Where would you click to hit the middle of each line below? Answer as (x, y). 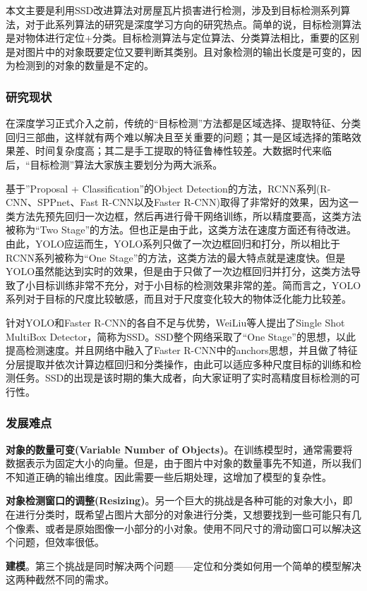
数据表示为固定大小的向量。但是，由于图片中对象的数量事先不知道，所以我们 (183, 463)
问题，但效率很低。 (60, 542)
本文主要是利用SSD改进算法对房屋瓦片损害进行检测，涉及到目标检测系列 (173, 10)
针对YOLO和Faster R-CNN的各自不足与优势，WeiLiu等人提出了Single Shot (175, 322)
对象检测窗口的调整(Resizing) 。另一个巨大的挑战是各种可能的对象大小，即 (179, 500)
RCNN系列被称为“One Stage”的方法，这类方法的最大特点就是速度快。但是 (176, 257)
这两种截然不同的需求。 (60, 579)
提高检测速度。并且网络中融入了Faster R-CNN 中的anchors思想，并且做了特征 (182, 350)
